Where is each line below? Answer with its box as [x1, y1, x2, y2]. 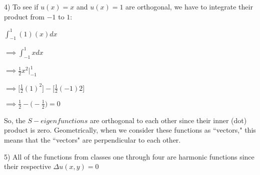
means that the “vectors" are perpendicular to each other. [4, 134, 181, 145]
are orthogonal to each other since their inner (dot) [89, 115, 247, 125]
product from [4, 11, 44, 21]
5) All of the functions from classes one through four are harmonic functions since [4, 151, 254, 162]
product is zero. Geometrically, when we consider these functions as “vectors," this [4, 125, 256, 135]
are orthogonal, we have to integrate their [125, 1, 253, 11]
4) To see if [4, 1, 38, 11]
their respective [4, 161, 51, 172]
